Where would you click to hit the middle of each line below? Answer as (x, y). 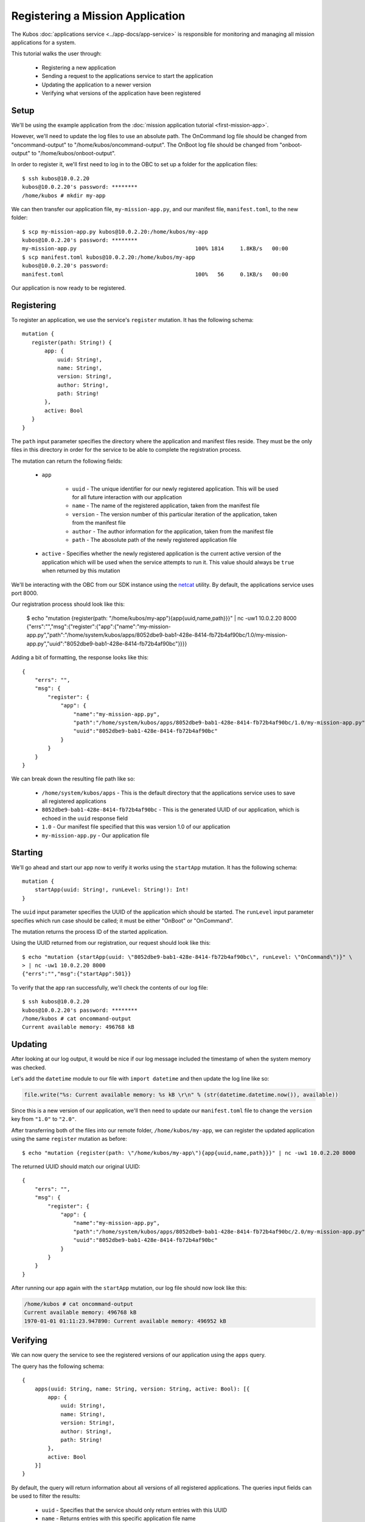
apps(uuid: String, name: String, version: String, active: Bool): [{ (142, 1389)
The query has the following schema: (58, 1366)
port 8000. (25, 593)
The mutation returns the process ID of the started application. (90, 931)
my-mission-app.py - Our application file (96, 835)
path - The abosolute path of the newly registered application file (155, 539)
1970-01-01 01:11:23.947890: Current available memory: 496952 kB (125, 1321)
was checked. (29, 1067)
